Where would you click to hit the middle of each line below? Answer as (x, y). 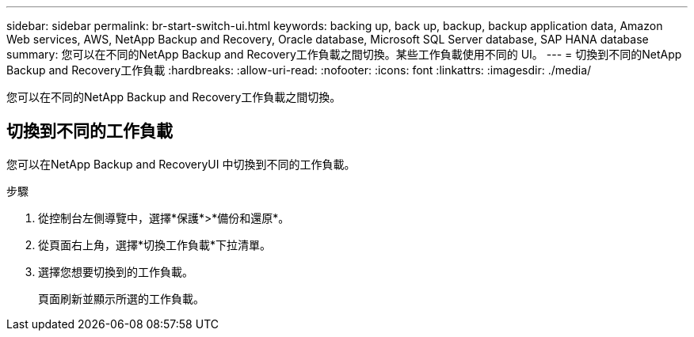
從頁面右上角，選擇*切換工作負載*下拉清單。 (155, 244)
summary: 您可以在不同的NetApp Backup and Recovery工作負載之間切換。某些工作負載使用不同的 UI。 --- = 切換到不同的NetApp (344, 54)
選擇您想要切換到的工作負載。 (116, 271)
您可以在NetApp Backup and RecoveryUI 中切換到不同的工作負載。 (181, 164)
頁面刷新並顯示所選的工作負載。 (121, 298)
